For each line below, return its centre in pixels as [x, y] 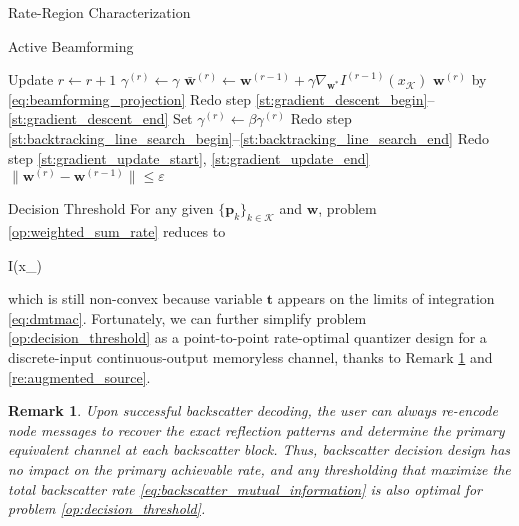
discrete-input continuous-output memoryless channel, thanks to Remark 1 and [250, 356]
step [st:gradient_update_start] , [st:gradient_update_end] [189, 157]
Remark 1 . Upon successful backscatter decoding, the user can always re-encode [253, 410]
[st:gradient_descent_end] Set [100, 118]
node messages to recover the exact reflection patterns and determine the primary [256, 429]
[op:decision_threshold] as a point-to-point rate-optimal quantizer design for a [247, 337]
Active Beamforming [71, 45]
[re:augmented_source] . [79, 376]
